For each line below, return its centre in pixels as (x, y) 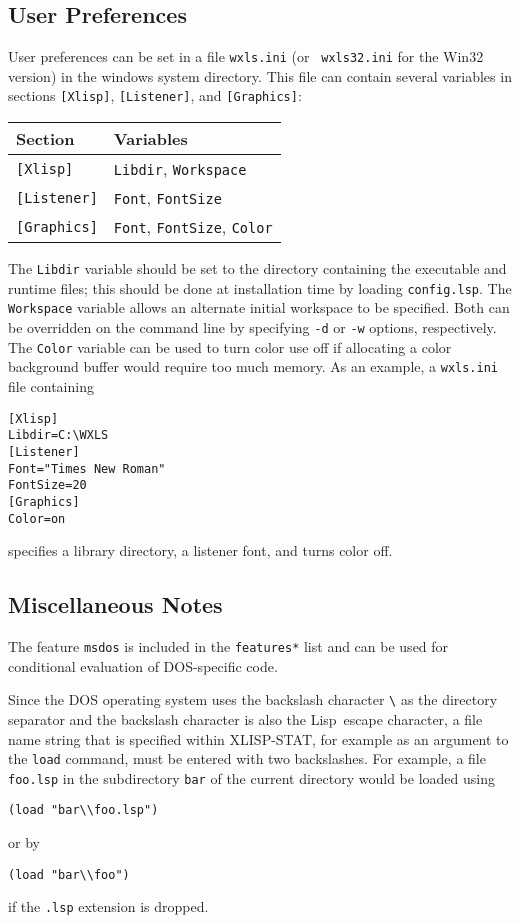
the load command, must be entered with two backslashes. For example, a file (247, 758)
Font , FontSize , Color (193, 227)
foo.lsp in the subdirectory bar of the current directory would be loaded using (251, 777)
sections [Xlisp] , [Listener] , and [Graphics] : (155, 95)
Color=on (37, 518)
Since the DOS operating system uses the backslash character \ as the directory (253, 699)
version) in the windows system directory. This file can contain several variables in (260, 75)
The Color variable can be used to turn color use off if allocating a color (230, 346)
